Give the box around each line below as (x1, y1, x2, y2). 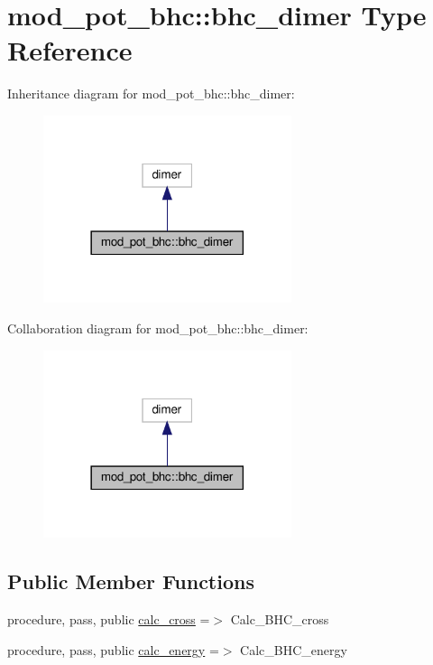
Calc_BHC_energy (240, 640, 347, 659)
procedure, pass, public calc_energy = (7, 640, 219, 659)
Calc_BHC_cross (230, 610, 329, 629)
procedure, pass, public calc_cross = (7, 610, 210, 629)
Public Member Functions (7, 567, 254, 595)
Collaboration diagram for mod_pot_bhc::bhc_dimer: (7, 319, 309, 338)
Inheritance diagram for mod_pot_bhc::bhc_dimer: (7, 84, 295, 103)
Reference (7, 32, 133, 69)
